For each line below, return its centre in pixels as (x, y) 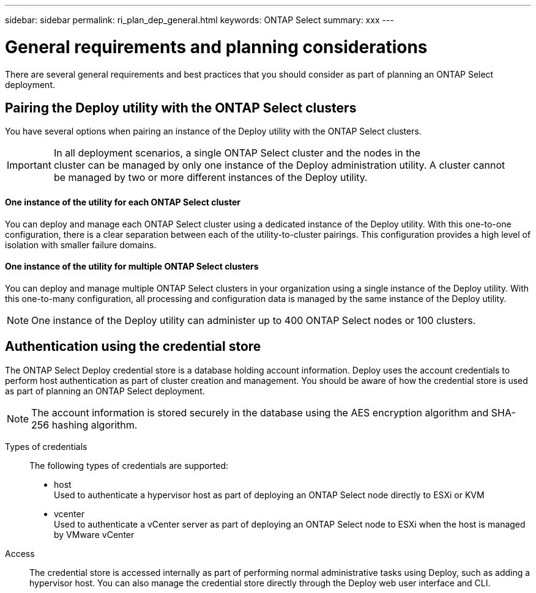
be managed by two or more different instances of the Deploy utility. (210, 178)
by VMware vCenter (94, 534)
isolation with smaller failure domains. (81, 245)
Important (29, 165)
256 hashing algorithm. (84, 425)
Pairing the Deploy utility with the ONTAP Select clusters (181, 108)
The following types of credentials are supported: (129, 465)
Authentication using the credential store (133, 347)
